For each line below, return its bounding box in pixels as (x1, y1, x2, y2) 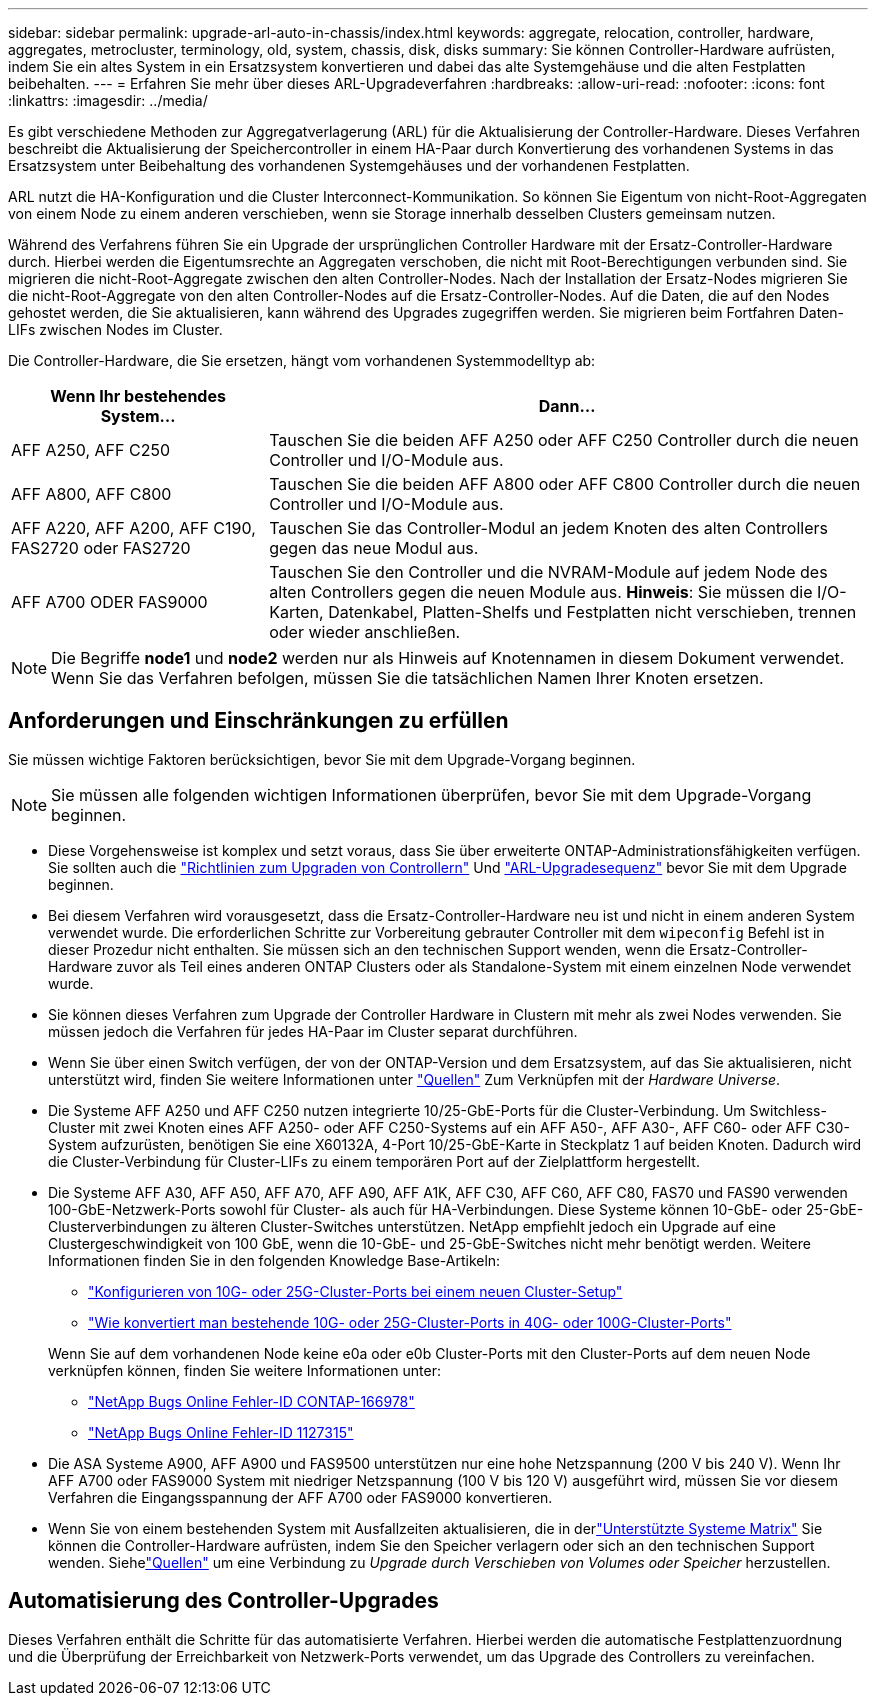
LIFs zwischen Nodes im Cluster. (8, 321, 223, 338)
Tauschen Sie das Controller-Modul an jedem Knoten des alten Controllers (269, 518, 828, 538)
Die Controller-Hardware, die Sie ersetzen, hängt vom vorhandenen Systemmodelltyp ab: (8, 352, 596, 369)
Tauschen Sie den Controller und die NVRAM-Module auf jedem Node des (269, 562, 828, 582)
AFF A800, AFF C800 (11, 484, 172, 504)
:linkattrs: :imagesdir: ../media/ (8, 92, 208, 109)
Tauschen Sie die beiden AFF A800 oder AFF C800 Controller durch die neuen (269, 474, 861, 494)
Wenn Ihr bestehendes (50, 386, 226, 406)
